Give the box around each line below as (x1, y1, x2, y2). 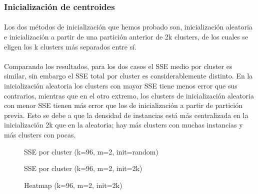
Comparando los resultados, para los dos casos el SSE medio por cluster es (4, 60, 232, 71)
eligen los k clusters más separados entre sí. (4, 41, 137, 51)
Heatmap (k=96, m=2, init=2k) (24, 179, 122, 190)
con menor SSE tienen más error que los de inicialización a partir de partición (4, 100, 243, 110)
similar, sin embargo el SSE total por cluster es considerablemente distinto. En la (4, 70, 253, 81)
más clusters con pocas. (4, 129, 76, 139)
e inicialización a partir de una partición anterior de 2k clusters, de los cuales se (4, 31, 248, 42)
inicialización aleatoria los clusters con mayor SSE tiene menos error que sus (4, 80, 237, 90)
